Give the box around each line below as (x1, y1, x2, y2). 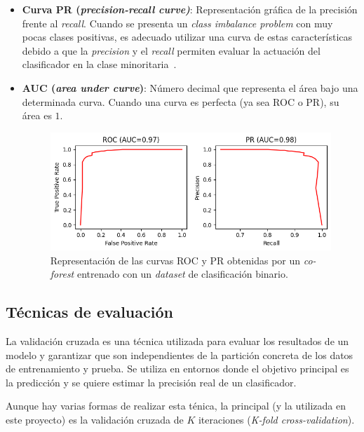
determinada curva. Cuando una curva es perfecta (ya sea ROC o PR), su (22, 94, 339, 109)
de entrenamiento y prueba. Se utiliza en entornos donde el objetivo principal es (6, 361, 349, 376)
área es (22, 108, 52, 123)
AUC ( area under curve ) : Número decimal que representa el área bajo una (22, 80, 358, 95)
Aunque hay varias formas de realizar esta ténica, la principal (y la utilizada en (6, 398, 346, 413)
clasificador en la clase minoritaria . (22, 57, 177, 72)
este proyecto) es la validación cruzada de (6, 412, 184, 426)
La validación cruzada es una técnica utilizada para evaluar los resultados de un (6, 333, 349, 348)
